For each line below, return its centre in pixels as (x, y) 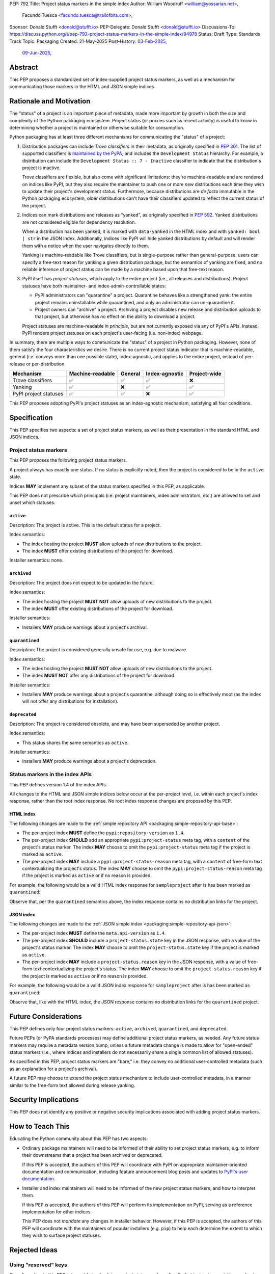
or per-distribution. (46, 364)
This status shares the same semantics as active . (75, 742)
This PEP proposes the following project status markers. (68, 460)
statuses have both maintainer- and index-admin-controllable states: (94, 286)
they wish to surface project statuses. (62, 1235)
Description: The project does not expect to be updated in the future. (82, 582)
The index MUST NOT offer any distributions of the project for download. (99, 676)
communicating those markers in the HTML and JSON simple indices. (82, 87)
